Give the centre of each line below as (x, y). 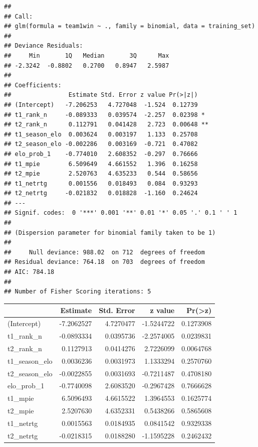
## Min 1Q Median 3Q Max (87, 55)
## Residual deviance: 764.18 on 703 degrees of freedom (104, 262)
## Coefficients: (33, 85)
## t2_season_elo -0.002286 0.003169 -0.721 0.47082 (101, 144)
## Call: (19, 16)
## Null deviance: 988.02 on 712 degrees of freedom (104, 252)
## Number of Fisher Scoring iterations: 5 (78, 292)
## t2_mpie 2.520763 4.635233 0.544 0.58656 (101, 174)
